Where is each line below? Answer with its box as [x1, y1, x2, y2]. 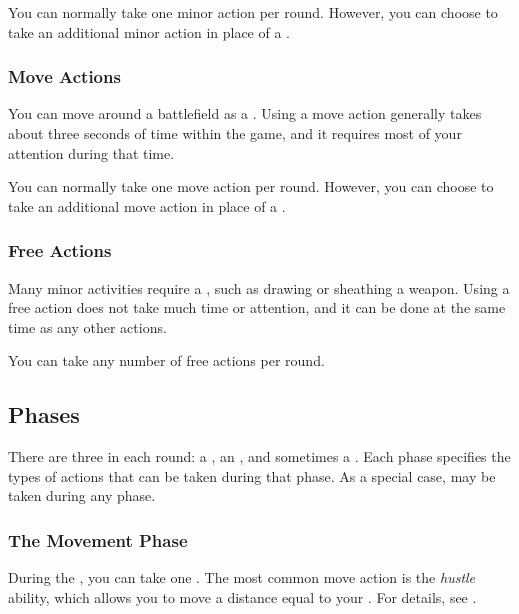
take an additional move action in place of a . [8, 195, 286, 216]
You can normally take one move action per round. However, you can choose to [8, 176, 494, 197]
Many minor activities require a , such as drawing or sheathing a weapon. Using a [8, 277, 510, 298]
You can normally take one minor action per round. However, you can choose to [8, 2, 498, 22]
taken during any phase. [8, 485, 156, 506]
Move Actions [8, 64, 121, 89]
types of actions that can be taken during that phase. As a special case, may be [8, 465, 496, 486]
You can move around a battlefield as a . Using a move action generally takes [8, 103, 482, 124]
